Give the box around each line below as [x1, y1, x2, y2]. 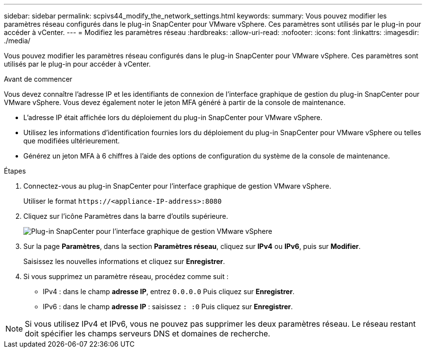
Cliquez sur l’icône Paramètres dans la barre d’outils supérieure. [23, 212, 229, 220]
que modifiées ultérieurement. [23, 137, 120, 145]
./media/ [4, 36, 31, 45]
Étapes [4, 167, 26, 175]
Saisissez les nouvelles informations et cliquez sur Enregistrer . [23, 257, 225, 265]
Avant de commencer [4, 75, 72, 83]
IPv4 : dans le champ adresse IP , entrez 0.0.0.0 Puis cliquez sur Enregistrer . [43, 287, 295, 296]
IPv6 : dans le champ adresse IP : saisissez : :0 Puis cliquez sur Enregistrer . [43, 302, 293, 311]
